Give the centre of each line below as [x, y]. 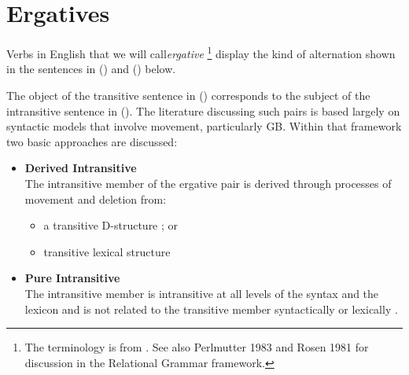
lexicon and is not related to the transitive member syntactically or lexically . [211, 309]
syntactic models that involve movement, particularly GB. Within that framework [204, 126]
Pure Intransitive [72, 278]
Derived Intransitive [81, 168]
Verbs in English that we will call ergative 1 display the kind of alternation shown [201, 52]
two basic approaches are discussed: [92, 141]
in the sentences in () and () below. [91, 69]
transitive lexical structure [107, 251]
